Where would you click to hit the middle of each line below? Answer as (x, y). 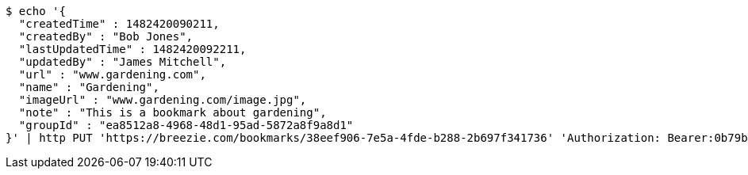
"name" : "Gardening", (89, 87)
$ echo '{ (36, 11)
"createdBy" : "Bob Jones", (106, 36)
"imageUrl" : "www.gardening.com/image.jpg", (163, 100)
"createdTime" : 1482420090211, (119, 24)
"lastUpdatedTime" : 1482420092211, (132, 49)
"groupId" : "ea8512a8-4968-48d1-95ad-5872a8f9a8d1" (186, 125)
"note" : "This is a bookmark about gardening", (173, 112)
